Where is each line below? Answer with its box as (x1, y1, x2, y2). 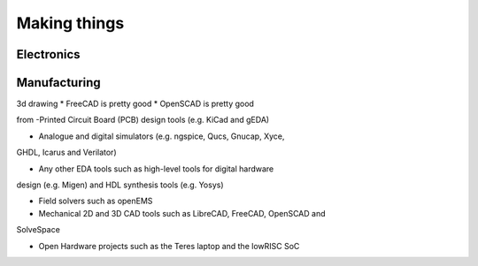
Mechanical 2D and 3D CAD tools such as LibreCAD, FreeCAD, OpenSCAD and (38, 208, 327, 218)
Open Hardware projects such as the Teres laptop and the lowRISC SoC (38, 240, 300, 251)
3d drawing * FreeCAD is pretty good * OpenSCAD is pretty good (16, 98, 254, 110)
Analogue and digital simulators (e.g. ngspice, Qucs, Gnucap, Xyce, (38, 131, 285, 141)
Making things (16, 13, 125, 33)
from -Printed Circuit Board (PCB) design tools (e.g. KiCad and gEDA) (16, 115, 270, 125)
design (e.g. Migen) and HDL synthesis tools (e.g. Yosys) (16, 179, 225, 190)
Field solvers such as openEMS (38, 195, 153, 207)
